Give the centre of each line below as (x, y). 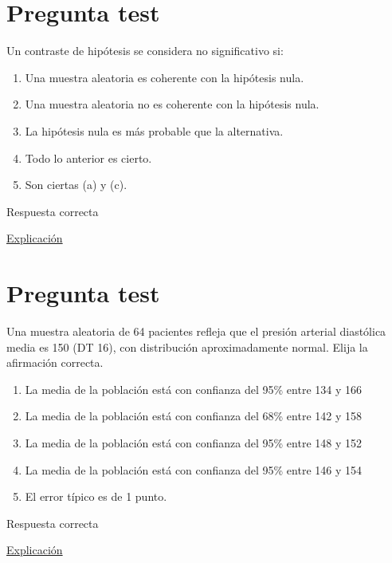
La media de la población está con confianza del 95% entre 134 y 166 (194, 389)
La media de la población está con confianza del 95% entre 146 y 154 (194, 469)
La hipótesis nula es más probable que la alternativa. (154, 130)
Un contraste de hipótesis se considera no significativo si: (145, 51)
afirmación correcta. (55, 362)
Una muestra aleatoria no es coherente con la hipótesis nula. (172, 104)
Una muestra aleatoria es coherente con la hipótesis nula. (165, 77)
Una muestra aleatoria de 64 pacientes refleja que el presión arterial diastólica (196, 331)
